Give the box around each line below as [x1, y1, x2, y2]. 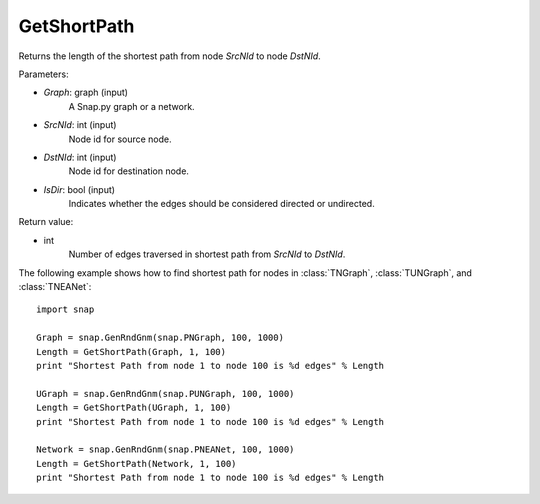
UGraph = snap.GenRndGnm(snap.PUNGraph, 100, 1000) [36, 388, 295, 399]
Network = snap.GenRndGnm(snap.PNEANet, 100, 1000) [36, 444, 295, 455]
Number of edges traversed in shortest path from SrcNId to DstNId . [68, 248, 346, 260]
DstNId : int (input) [43, 151, 117, 163]
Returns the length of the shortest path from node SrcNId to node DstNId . [18, 50, 322, 62]
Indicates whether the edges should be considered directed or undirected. [68, 198, 375, 210]
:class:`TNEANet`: [18, 281, 92, 293]
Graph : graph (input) [43, 86, 129, 99]
